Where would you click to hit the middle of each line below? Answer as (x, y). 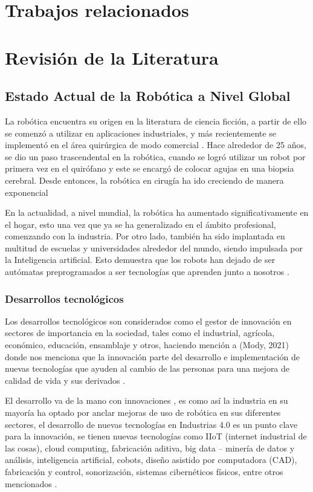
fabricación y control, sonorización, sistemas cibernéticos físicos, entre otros (144, 472)
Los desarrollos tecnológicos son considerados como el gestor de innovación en (148, 321)
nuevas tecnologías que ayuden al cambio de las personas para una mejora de (147, 368)
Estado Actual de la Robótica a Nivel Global (148, 96)
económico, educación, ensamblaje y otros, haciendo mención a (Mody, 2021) (147, 345)
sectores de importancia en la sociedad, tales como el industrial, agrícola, (140, 333)
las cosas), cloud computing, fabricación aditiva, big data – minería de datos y (150, 448)
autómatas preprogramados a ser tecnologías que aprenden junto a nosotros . (147, 272)
